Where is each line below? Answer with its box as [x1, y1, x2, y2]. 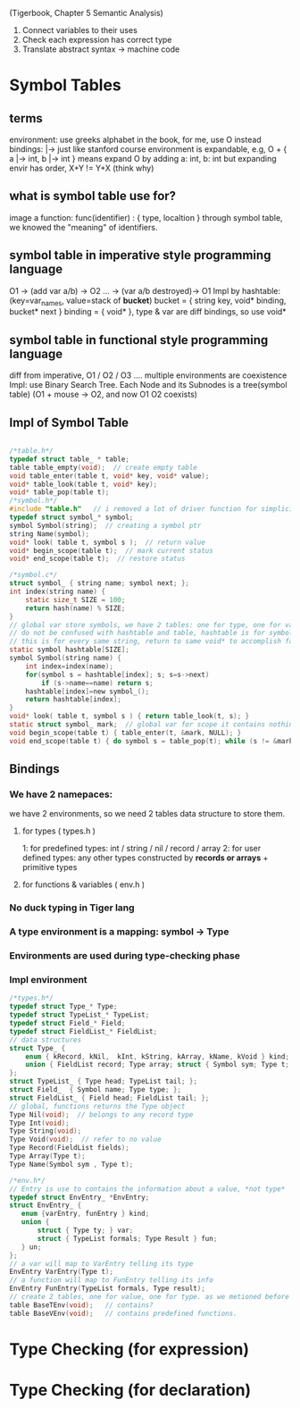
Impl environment [9, 974, 87, 986]
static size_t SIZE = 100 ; [25, 595, 126, 604]
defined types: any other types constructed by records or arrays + [21, 852, 269, 863]
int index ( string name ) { [9, 587, 105, 597]
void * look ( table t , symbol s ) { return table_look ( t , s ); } [9, 712, 250, 721]
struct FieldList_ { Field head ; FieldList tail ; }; [9, 1094, 210, 1102]
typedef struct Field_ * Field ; [9, 1018, 126, 1028]
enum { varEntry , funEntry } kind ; [21, 1210, 150, 1219]
